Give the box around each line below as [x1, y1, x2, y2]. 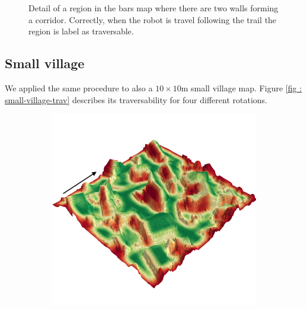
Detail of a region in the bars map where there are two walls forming [28, 2, 279, 14]
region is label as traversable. [28, 25, 134, 37]
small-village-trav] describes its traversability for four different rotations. [5, 93, 267, 106]
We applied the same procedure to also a [5, 81, 153, 94]
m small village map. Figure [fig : [181, 81, 302, 94]
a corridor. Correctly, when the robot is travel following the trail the [28, 13, 277, 26]
